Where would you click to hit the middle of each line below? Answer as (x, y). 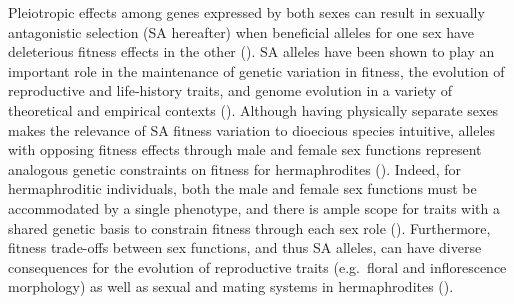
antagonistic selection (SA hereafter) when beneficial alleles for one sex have (241, 31)
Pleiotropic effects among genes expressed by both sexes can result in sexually (246, 12)
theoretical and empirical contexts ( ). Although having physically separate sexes (253, 109)
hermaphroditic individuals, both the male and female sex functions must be (242, 188)
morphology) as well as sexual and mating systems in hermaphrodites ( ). (231, 286)
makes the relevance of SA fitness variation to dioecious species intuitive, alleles (252, 129)
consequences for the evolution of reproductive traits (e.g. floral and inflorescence (257, 266)
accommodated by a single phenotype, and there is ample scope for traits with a (254, 207)
